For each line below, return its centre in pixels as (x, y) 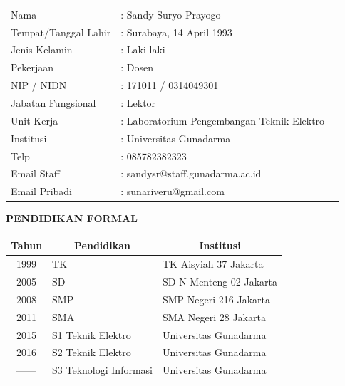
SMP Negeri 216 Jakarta (216, 299)
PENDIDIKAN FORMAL (72, 218)
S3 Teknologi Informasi (102, 370)
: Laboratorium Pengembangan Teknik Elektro (223, 120)
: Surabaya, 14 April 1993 (176, 32)
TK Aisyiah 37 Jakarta (213, 264)
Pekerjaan (32, 67)
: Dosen (137, 67)
